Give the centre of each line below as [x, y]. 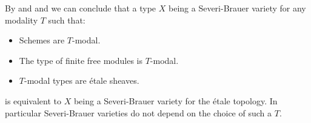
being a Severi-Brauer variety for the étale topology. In [176, 100]
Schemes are [42, 40]
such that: [67, 20]
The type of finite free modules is [81, 60]
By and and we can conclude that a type [81, 8]
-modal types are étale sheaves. [82, 80]
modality [22, 20]
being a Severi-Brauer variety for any [237, 8]
